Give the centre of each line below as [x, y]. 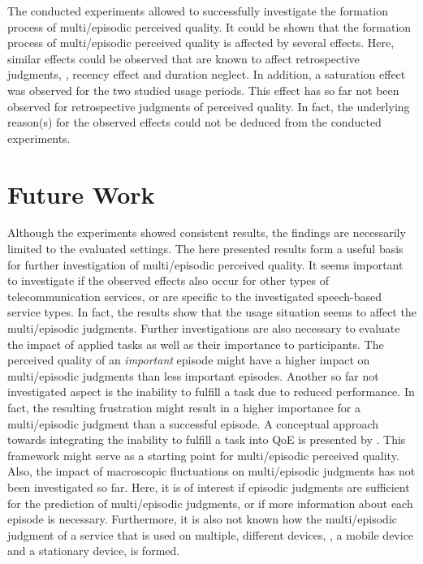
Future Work [81, 194]
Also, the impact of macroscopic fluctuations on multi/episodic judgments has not [211, 471]
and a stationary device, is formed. [94, 551]
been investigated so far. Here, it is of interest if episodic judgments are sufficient [209, 487]
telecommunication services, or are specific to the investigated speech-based [194, 296]
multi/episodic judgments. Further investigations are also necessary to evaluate [204, 328]
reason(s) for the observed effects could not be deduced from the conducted [194, 122]
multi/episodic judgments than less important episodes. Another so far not [193, 375]
